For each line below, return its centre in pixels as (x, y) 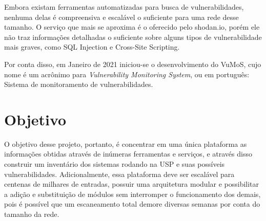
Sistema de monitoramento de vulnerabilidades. (79, 84)
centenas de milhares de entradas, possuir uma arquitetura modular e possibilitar (132, 184)
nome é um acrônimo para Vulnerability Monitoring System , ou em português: (127, 74)
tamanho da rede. (32, 214)
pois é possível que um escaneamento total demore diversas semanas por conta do (132, 204)
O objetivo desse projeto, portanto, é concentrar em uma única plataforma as (126, 143)
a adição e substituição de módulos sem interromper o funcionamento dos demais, (132, 194)
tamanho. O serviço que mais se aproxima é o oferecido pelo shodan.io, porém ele (132, 27)
